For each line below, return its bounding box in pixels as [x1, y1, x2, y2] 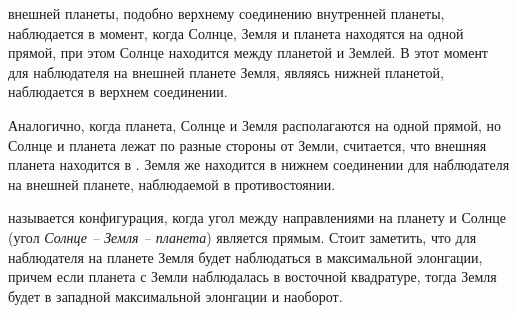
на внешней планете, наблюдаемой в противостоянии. [8, 173, 336, 194]
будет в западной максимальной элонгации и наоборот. [8, 285, 343, 306]
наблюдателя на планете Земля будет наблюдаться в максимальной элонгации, [8, 246, 483, 267]
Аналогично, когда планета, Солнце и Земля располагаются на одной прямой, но [8, 114, 501, 135]
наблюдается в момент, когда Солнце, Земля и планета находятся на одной [8, 22, 464, 43]
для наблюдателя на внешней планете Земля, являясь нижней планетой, [8, 61, 444, 82]
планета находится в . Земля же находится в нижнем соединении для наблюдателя [8, 154, 510, 175]
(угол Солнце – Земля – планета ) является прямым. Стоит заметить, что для [8, 226, 477, 247]
